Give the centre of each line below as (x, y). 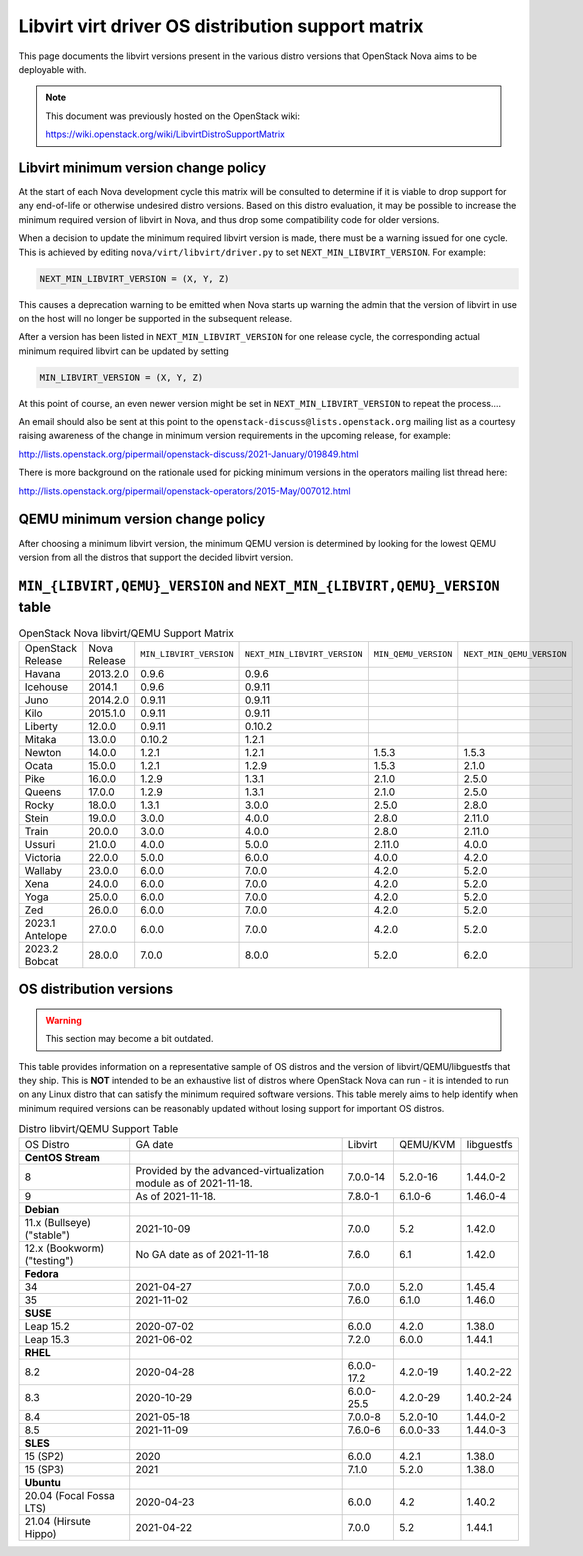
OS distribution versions (96, 989)
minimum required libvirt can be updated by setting (123, 351)
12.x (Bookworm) (64, 1248)
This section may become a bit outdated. (129, 1039)
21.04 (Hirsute (58, 1521)
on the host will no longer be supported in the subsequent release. (155, 318)
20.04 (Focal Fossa (69, 1495)
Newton (43, 752)
